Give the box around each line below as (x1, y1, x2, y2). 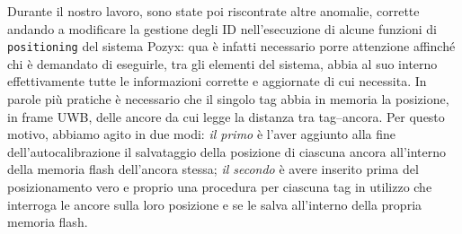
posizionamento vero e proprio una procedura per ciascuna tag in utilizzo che (7, 178, 432, 195)
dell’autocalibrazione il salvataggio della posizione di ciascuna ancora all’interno (7, 142, 447, 160)
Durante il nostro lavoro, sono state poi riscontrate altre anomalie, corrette (7, 2, 420, 20)
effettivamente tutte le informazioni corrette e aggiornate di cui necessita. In (7, 72, 427, 91)
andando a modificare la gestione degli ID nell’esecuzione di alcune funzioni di (7, 19, 437, 38)
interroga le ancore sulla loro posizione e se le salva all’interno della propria (7, 195, 422, 213)
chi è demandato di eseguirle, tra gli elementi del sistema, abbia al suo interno (7, 54, 438, 73)
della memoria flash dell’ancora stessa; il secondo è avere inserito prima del (7, 160, 419, 178)
